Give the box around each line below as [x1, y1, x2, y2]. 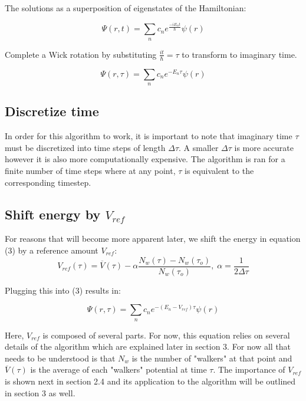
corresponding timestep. [5, 176, 91, 188]
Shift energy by [5, 205, 101, 223]
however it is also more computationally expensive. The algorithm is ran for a [5, 153, 285, 165]
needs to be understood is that [5, 351, 116, 364]
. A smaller [179, 141, 219, 153]
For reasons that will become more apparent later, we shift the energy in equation [5, 232, 301, 245]
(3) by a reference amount [5, 244, 98, 256]
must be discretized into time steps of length [5, 141, 166, 153]
